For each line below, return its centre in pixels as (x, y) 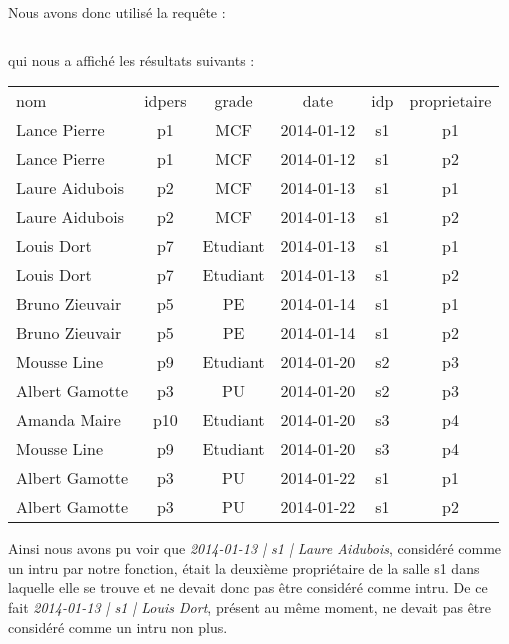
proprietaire (450, 101)
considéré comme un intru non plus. (118, 626)
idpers (165, 101)
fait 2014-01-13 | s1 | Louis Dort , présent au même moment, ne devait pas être (249, 606)
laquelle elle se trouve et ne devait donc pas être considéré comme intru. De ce (248, 587)
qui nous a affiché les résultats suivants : (131, 59)
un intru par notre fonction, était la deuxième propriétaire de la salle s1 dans (244, 567)
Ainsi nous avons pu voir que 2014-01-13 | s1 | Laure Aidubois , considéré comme (255, 548)
